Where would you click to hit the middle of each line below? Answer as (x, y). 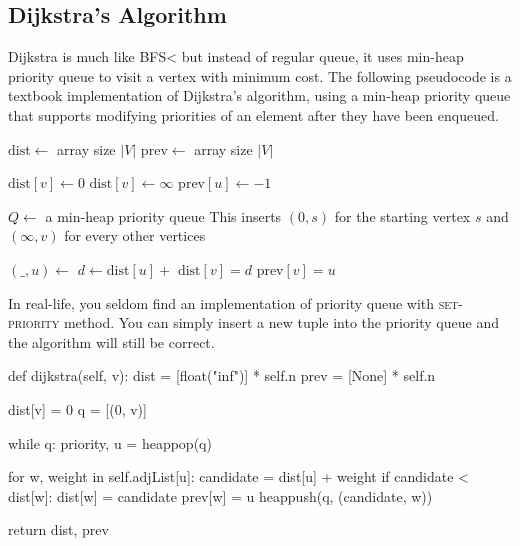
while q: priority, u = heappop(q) (110, 442)
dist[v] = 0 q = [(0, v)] (77, 408)
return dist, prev (58, 529)
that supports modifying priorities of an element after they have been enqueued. (253, 114)
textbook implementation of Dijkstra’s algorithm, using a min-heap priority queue (259, 95)
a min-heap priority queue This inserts (163, 215)
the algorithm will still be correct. (111, 341)
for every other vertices (135, 235)
